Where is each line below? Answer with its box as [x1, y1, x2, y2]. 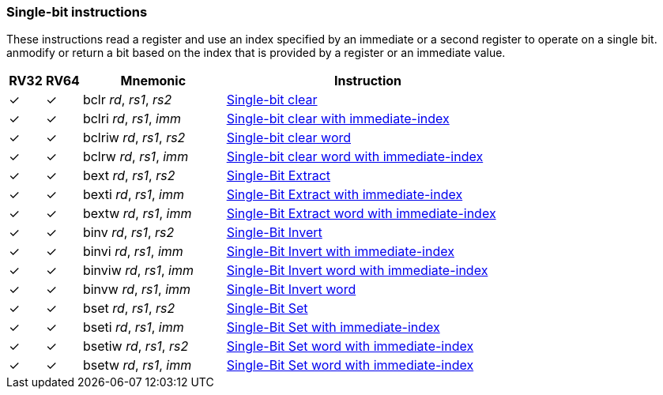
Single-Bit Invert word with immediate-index [226, 262, 488, 279]
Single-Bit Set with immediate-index [226, 319, 440, 336]
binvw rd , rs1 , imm [82, 281, 191, 298]
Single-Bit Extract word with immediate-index [226, 205, 496, 222]
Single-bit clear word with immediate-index [226, 149, 484, 165]
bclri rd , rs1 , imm [82, 111, 181, 127]
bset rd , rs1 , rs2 [82, 300, 175, 317]
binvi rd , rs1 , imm [82, 243, 183, 260]
